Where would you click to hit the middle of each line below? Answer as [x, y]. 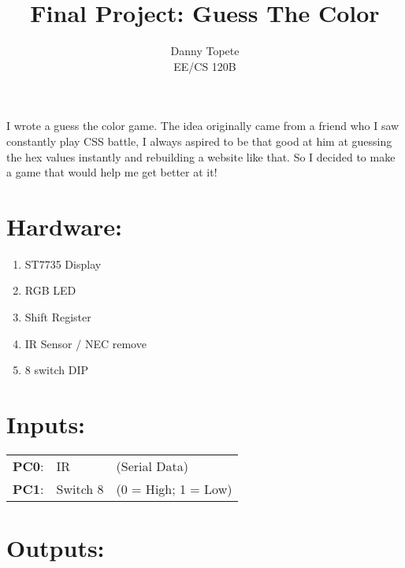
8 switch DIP [56, 370]
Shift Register [58, 317]
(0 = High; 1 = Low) [174, 488]
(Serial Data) [152, 466]
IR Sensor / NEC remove [85, 343]
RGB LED [50, 290]
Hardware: [65, 226]
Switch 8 [80, 488]
